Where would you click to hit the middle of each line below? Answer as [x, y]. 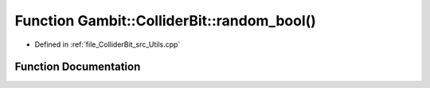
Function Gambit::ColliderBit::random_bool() [165, 21]
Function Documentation [78, 67]
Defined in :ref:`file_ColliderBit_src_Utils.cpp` [107, 44]
